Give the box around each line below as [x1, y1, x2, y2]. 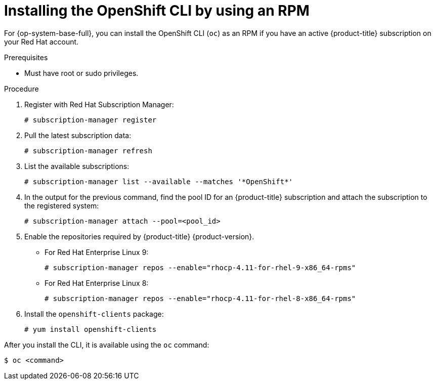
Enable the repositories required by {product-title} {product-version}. [24, 232, 254, 241]
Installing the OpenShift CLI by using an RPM [4, 2, 310, 19]
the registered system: [24, 201, 99, 210]
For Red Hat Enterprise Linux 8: [45, 278, 149, 287]
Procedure [4, 84, 39, 93]
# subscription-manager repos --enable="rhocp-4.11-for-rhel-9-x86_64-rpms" [45, 263, 356, 272]
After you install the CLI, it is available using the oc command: [4, 340, 209, 349]
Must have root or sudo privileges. [24, 68, 139, 77]
